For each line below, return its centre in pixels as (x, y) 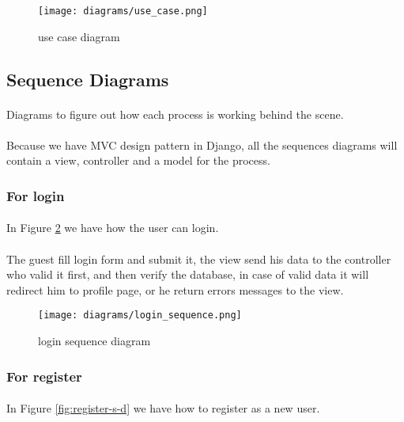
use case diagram (79, 36)
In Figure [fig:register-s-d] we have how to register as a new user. (163, 408)
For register (44, 376)
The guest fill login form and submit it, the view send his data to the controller (199, 259)
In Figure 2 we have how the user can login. (113, 228)
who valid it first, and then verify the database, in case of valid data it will (188, 274)
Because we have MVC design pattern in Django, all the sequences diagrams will (202, 144)
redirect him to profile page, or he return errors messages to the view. (175, 289)
